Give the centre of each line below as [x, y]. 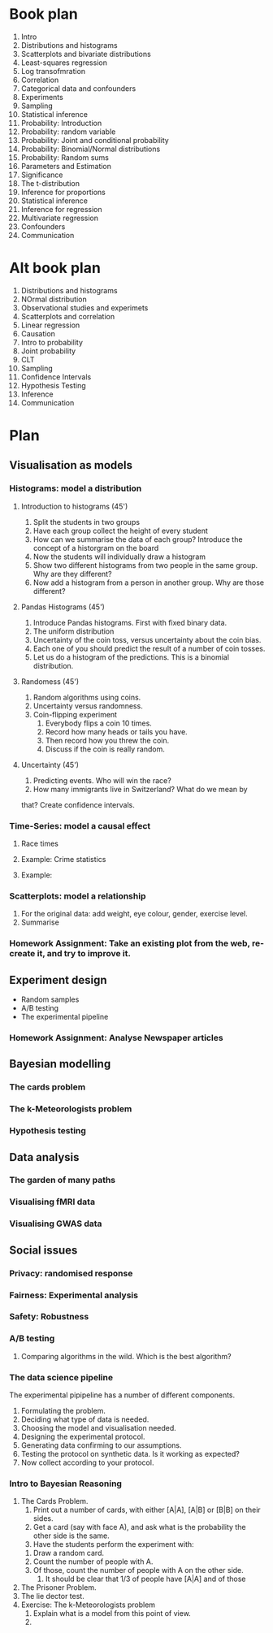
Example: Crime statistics [63, 860]
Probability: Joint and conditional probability [95, 140]
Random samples [50, 999]
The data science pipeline [61, 1377]
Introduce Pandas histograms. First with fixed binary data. [130, 622]
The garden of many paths [63, 1180]
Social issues [43, 1250]
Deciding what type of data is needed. [85, 1419]
